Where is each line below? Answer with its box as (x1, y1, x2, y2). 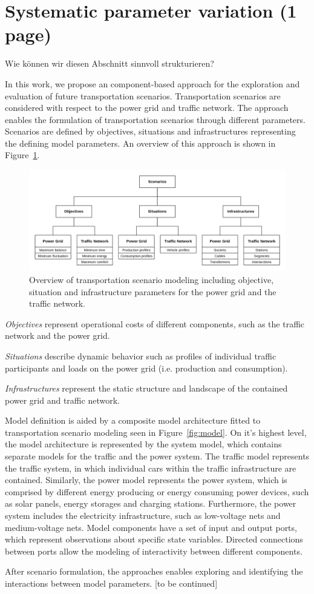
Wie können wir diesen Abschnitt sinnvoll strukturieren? (5, 57, 214, 70)
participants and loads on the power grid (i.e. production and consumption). (5, 361, 288, 374)
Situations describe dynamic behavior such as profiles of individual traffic (5, 349, 276, 362)
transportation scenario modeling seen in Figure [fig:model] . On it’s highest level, (5, 425, 307, 438)
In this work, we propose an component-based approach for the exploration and (5, 77, 300, 90)
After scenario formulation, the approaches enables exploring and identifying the (5, 565, 303, 578)
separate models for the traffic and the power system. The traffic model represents (5, 450, 310, 462)
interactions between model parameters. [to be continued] (5, 577, 218, 589)
